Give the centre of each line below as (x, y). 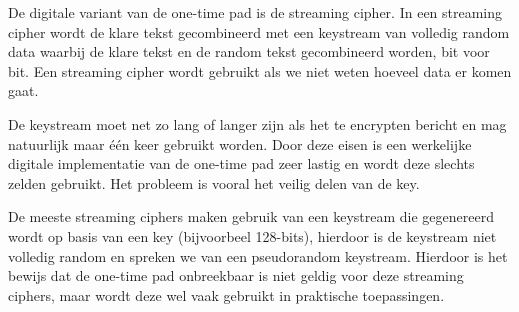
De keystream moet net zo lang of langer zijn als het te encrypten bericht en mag (257, 123)
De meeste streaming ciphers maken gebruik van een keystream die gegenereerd (251, 216)
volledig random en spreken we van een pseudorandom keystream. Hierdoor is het (258, 255)
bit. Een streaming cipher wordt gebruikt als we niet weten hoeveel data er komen (260, 70)
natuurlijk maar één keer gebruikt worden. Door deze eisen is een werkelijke (240, 143)
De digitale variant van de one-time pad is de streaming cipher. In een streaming (255, 12)
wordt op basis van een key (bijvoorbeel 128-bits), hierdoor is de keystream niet (252, 235)
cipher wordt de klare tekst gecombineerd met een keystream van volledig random (259, 31)
